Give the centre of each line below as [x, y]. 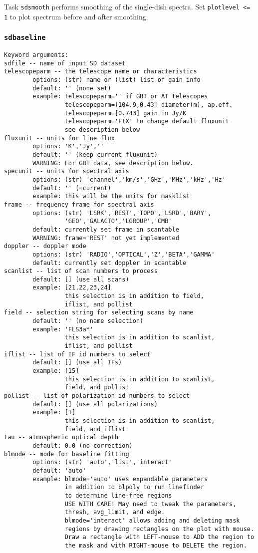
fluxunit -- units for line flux [59, 138]
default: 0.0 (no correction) [83, 445]
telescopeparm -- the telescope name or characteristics [101, 72]
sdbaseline [25, 38]
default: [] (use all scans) [81, 279]
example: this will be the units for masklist [111, 196]
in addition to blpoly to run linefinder [134, 487]
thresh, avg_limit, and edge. [115, 512]
